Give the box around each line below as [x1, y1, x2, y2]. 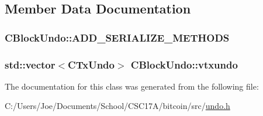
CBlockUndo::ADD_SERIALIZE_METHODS [5, 30, 230, 45]
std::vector [5, 57, 56, 71]
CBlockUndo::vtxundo [130, 57, 238, 71]
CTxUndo [68, 57, 115, 71]
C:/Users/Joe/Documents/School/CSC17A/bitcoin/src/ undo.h [5, 100, 230, 112]
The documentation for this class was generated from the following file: [5, 80, 259, 92]
